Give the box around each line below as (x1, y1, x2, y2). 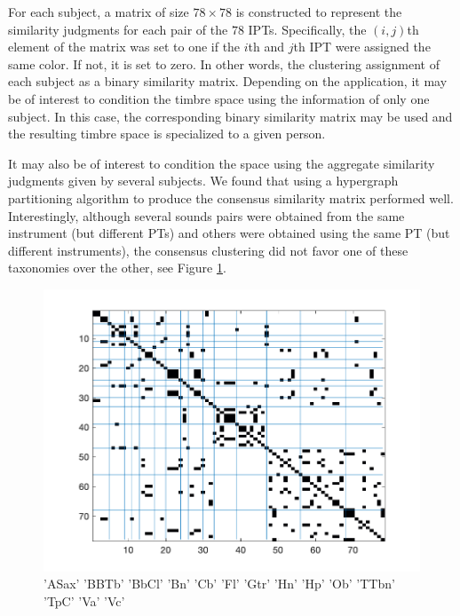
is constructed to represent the (235, 3, 402, 20)
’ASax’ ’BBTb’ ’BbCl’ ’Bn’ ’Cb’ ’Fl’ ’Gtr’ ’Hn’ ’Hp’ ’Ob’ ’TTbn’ (44, 574, 395, 593)
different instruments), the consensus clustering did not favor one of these (8, 241, 408, 259)
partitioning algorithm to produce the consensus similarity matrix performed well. (8, 188, 454, 207)
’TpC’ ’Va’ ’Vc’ (44, 591, 125, 610)
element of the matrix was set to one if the (8, 37, 241, 56)
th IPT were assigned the (293, 37, 431, 56)
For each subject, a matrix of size (8, 3, 189, 20)
